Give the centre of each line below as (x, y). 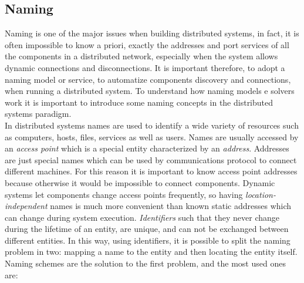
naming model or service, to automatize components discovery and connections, (148, 79)
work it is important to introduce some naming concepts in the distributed (139, 102)
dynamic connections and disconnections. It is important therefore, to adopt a (145, 67)
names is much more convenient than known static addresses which (171, 206)
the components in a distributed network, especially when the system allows (141, 56)
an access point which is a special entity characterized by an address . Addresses (147, 148)
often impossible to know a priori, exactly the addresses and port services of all (147, 44)
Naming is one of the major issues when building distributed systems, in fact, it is (152, 33)
